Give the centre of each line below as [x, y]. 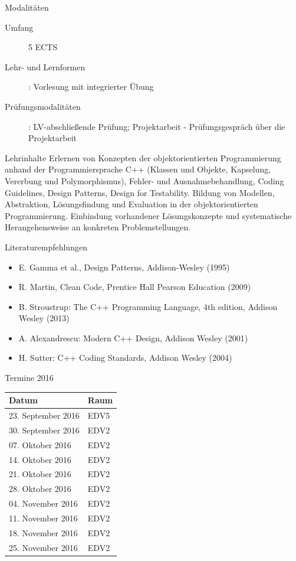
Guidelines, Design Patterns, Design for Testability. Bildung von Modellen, [140, 192]
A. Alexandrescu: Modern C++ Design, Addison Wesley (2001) [133, 337]
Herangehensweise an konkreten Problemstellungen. [98, 227]
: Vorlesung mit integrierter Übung [91, 87]
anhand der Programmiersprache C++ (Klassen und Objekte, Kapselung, [138, 169]
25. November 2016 [43, 547]
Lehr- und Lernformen [45, 66]
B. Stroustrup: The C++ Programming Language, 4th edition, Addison [148, 306]
